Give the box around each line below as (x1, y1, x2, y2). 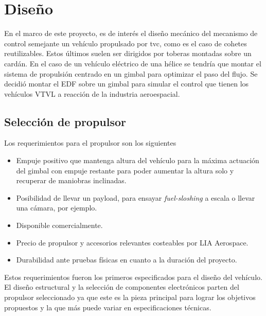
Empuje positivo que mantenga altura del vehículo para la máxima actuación (16, 155, 259, 166)
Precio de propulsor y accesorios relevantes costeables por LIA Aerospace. (16, 237, 249, 248)
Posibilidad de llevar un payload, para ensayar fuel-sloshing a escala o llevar (16, 192, 255, 203)
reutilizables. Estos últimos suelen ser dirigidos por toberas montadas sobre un (4, 48, 252, 59)
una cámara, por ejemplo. (16, 202, 97, 213)
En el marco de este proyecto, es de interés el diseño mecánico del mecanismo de (4, 28, 258, 39)
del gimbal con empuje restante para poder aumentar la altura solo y (16, 165, 234, 175)
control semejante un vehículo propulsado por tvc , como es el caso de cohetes (4, 38, 247, 48)
